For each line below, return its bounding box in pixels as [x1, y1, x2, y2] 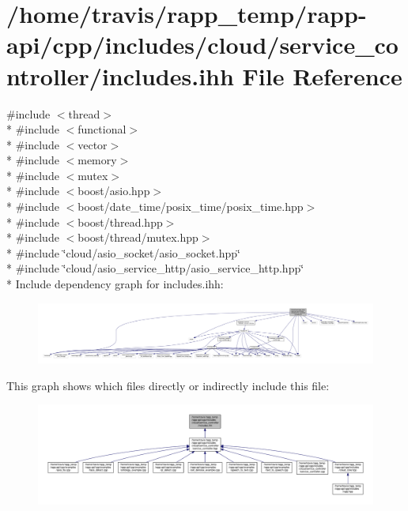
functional [77, 121, 127, 137]
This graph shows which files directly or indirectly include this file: [6, 377, 330, 393]
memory [77, 152, 117, 168]
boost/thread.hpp [77, 213, 163, 230]
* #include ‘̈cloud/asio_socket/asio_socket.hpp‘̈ [6, 244, 240, 261]
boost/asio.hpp [77, 182, 150, 199]
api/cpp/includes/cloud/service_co [6, 28, 399, 61]
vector [77, 136, 108, 152]
